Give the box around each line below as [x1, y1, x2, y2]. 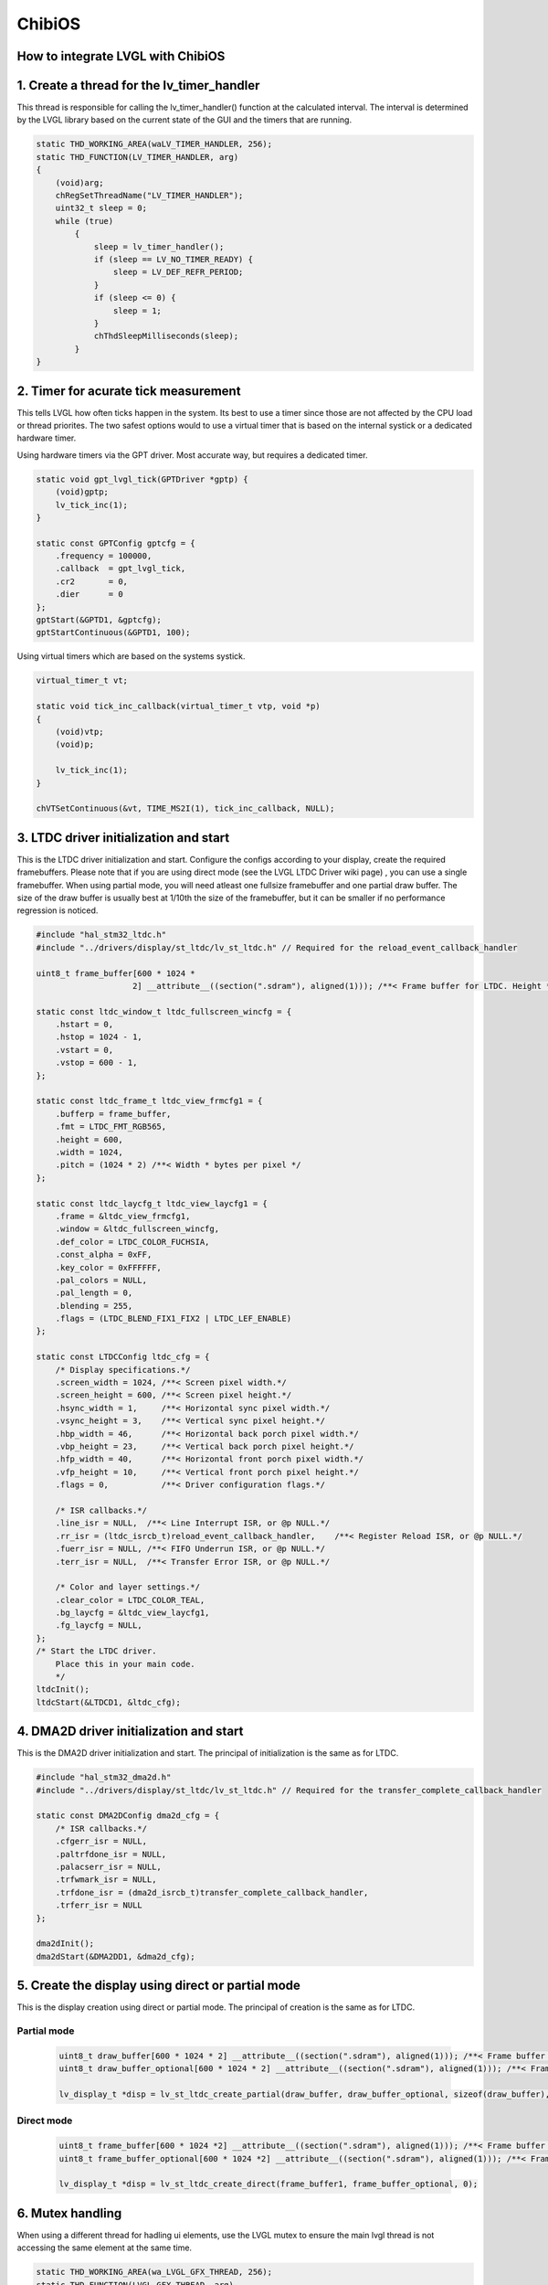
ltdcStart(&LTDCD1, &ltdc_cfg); [36, 1696, 182, 1707]
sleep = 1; [112, 305, 162, 315]
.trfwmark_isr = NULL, [55, 1875, 157, 1885]
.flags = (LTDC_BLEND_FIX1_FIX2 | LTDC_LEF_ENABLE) [55, 1313, 292, 1324]
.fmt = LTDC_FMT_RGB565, [55, 1121, 167, 1132]
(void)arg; [55, 177, 104, 187]
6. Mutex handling [16, 2205, 122, 2221]
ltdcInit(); [36, 1685, 90, 1695]
